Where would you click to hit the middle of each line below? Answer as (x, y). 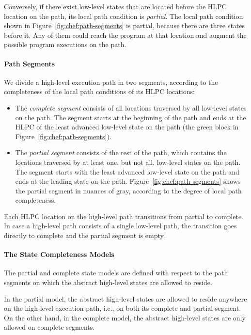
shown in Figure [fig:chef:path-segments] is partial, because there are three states (125, 25)
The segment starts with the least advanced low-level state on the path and (127, 171)
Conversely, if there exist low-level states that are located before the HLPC (115, 6)
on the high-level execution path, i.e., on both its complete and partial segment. (123, 308)
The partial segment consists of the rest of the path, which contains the (121, 152)
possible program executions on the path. (65, 44)
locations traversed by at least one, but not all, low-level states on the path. (128, 162)
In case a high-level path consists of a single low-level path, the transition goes (120, 226)
